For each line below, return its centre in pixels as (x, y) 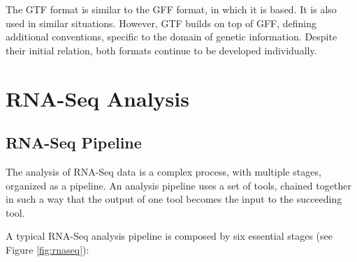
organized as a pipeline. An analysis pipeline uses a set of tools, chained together (178, 185)
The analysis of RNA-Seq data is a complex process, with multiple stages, (163, 171)
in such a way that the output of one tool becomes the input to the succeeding (174, 199)
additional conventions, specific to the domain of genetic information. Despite (172, 37)
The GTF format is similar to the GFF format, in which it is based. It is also (171, 9)
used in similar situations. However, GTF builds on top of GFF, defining (161, 23)
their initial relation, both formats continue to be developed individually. (161, 50)
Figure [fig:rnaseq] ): (48, 249)
